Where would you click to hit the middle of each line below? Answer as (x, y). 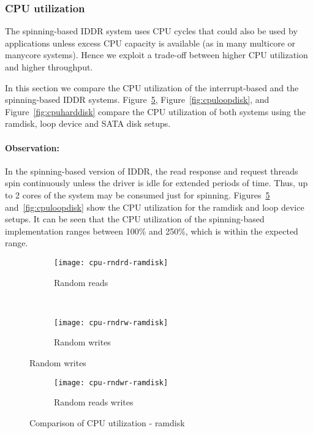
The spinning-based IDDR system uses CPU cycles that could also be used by (151, 31)
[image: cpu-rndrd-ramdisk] (111, 262)
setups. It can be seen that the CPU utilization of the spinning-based (135, 219)
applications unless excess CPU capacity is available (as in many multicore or (150, 43)
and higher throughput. (49, 67)
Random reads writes (94, 402)
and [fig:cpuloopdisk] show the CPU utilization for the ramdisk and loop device (155, 207)
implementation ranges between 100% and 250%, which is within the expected (152, 231)
